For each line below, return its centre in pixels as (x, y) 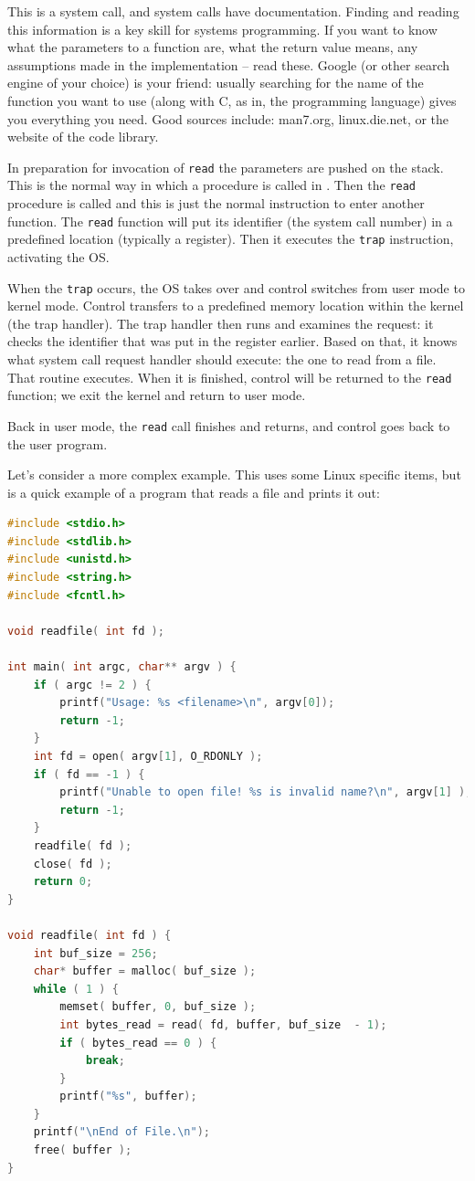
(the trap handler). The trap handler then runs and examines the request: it (221, 323)
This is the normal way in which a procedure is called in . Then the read (212, 185)
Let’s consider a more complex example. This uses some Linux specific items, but (234, 475)
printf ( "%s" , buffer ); (128, 1097)
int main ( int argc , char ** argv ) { (122, 667)
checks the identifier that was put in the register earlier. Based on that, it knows (232, 341)
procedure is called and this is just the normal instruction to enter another (216, 203)
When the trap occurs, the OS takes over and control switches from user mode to (236, 287)
